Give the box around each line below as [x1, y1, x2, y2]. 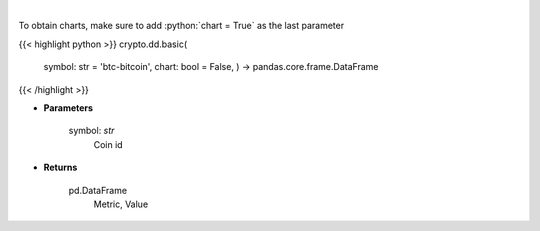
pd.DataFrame [68, 184, 128, 196]
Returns [43, 161, 78, 174]
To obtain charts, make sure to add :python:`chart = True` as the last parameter [18, 20, 345, 32]
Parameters [43, 101, 94, 114]
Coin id [93, 138, 124, 150]
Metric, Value [93, 198, 149, 210]
